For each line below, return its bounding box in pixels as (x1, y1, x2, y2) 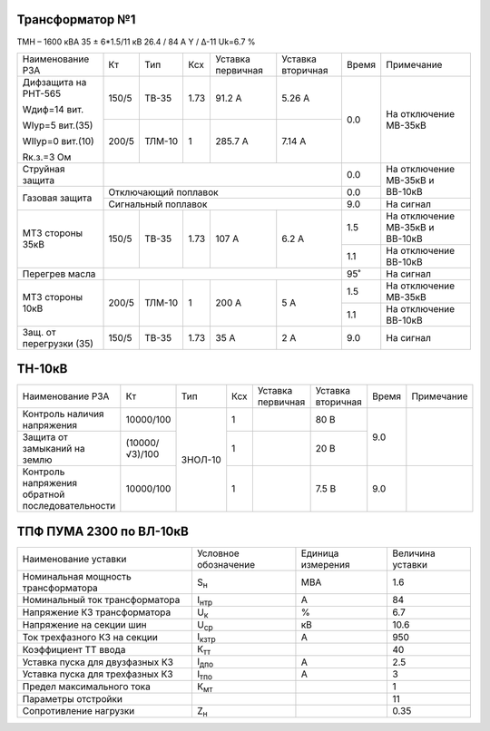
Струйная (22, 162, 65, 175)
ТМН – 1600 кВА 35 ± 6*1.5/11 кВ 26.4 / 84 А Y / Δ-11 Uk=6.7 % (16, 36, 256, 47)
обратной (22, 488, 65, 501)
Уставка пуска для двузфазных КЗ (22, 656, 174, 668)
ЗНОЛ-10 (181, 453, 221, 466)
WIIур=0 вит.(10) (22, 134, 94, 147)
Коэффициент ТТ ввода (22, 643, 126, 656)
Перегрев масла (22, 268, 96, 280)
